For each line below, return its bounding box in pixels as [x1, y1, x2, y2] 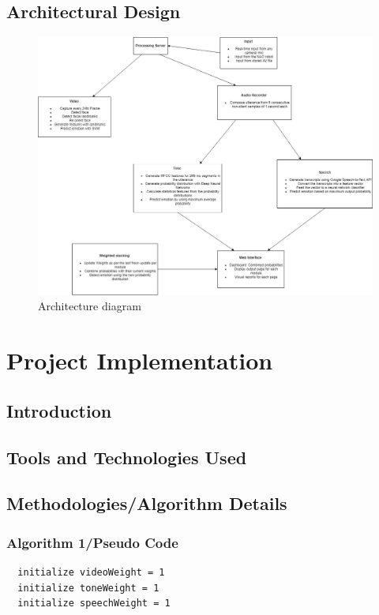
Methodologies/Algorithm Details [6, 491, 287, 516]
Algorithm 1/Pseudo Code [6, 532, 178, 552]
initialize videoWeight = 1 [17, 567, 165, 579]
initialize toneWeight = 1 [17, 582, 159, 594]
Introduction [6, 398, 112, 422]
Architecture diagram [38, 298, 141, 314]
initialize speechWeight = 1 [17, 598, 171, 609]
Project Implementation [6, 344, 273, 377]
